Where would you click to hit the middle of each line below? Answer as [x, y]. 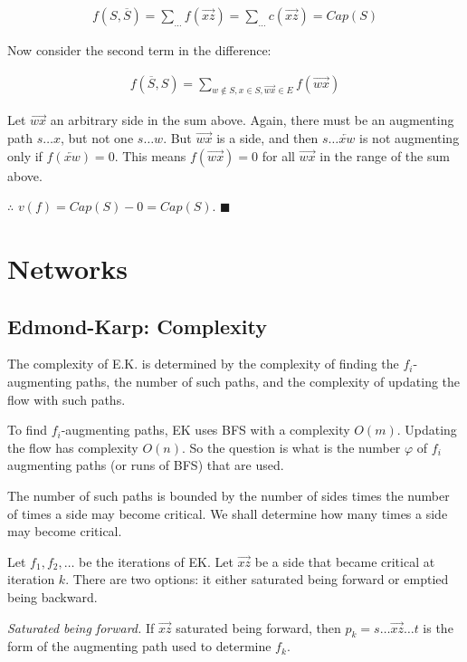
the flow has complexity [73, 447]
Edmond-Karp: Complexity [137, 326]
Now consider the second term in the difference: [139, 50]
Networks [68, 269]
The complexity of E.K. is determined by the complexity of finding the [203, 364]
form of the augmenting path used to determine [139, 646]
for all [278, 155]
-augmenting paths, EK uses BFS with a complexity [205, 430]
